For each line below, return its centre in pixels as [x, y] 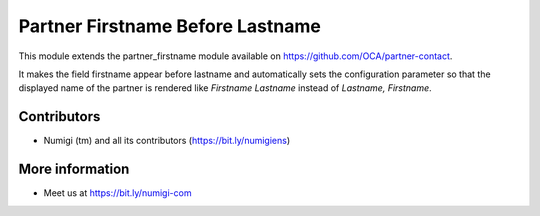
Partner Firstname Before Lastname [170, 26]
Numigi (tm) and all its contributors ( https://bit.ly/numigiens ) [167, 141]
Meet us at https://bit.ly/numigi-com [117, 193]
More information [74, 169]
